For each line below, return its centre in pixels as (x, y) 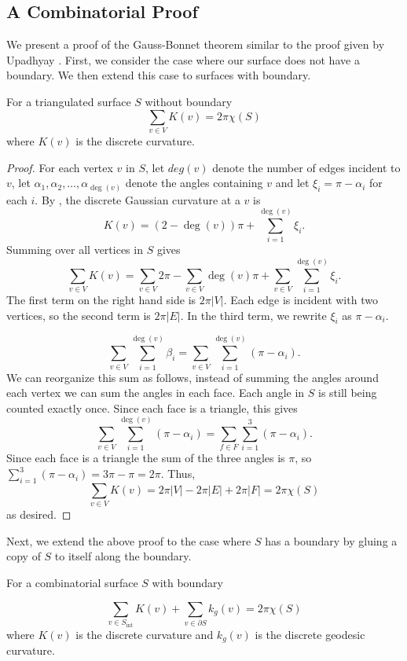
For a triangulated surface (69, 101)
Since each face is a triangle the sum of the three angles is (146, 458)
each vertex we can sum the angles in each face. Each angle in (156, 393)
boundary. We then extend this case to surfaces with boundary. (159, 75)
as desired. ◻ (39, 514)
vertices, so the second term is (79, 315)
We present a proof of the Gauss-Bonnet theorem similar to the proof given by (196, 44)
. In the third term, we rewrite (253, 315)
